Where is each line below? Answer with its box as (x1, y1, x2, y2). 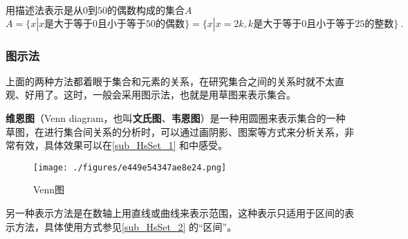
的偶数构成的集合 (107, 3, 185, 17)
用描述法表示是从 (6, 3, 83, 17)
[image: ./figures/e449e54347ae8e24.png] (33, 162, 227, 172)
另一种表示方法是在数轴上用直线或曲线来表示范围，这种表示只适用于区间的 (6, 206, 344, 220)
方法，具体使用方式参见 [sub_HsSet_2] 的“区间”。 (15, 219, 237, 233)
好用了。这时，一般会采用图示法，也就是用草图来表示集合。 (24, 87, 296, 102)
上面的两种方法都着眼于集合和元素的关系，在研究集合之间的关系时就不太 (6, 73, 335, 88)
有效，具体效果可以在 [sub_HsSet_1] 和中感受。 (15, 138, 228, 152)
